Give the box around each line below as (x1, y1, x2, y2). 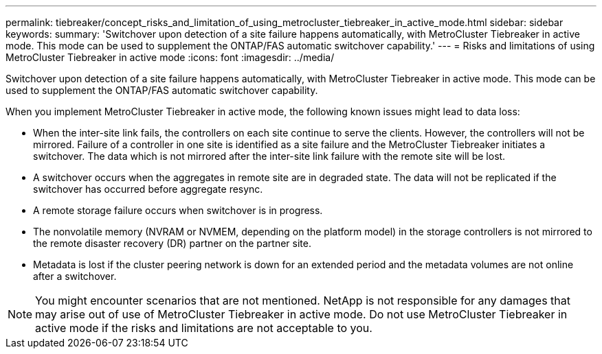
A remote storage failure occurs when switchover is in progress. (33, 204, 323, 216)
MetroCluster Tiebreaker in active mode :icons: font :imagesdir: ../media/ (5, 51, 335, 63)
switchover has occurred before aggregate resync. (33, 183, 263, 195)
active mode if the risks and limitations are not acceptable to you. (35, 321, 372, 335)
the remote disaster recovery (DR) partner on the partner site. (33, 237, 311, 249)
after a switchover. (33, 270, 117, 282)
